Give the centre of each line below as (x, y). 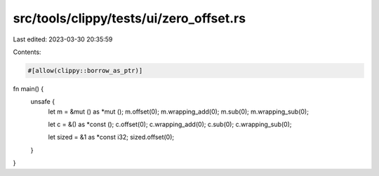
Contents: (27, 52)
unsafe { (43, 102)
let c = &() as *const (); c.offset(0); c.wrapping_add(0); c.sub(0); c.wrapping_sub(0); (170, 124)
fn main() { (28, 88)
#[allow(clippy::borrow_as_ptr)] (85, 70)
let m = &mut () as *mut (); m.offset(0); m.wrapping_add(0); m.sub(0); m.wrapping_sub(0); (178, 111)
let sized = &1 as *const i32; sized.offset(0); (111, 137)
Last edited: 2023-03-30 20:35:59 (63, 39)
